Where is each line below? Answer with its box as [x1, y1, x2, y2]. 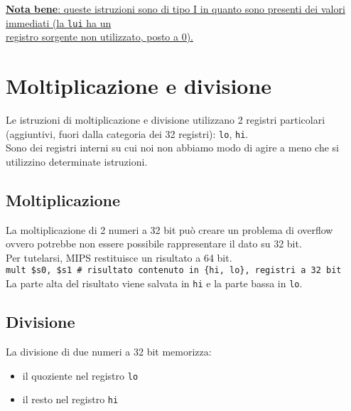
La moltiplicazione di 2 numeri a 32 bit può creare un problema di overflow [6, 222, 333, 237]
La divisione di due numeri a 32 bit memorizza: [6, 343, 212, 358]
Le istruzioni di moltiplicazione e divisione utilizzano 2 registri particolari [6, 112, 325, 127]
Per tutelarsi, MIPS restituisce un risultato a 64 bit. [6, 250, 232, 265]
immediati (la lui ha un [6, 15, 112, 30]
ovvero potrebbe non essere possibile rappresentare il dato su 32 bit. [6, 236, 302, 251]
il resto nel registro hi [22, 392, 119, 407]
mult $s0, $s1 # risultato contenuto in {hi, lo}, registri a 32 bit [6, 265, 342, 276]
